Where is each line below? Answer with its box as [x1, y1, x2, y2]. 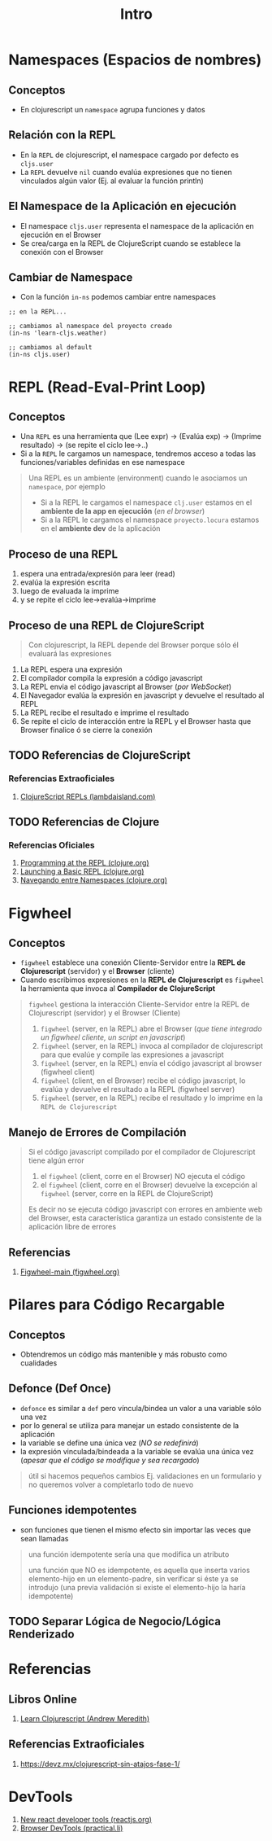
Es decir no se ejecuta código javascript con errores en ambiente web [28, 1204, 263, 1214]
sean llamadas [19, 1533, 69, 1543]
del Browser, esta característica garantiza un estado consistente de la [28, 1213, 262, 1223]
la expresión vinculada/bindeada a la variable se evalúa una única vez [19, 1446, 254, 1456]
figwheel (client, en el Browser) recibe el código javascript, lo [40, 1076, 246, 1085]
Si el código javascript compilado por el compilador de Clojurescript [28, 1147, 256, 1157]
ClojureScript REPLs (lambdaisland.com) [19, 791, 156, 801]
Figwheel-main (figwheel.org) [19, 1267, 120, 1277]
